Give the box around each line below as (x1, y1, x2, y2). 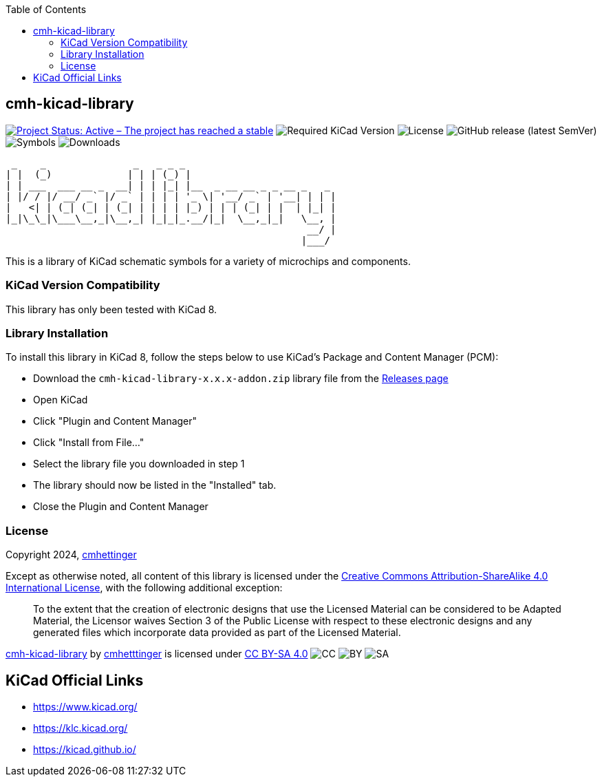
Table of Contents (6, 3, 87, 15)
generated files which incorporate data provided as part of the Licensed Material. (33, 626, 401, 639)
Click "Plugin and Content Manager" (33, 415, 197, 427)
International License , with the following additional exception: (6, 582, 283, 594)
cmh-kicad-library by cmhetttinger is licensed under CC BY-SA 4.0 (6, 648, 308, 660)
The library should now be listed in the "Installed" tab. (33, 479, 277, 492)
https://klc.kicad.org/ (33, 721, 128, 734)
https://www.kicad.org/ (33, 700, 138, 712)
